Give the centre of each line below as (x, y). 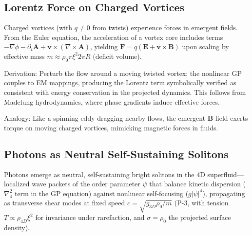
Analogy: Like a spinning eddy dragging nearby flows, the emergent (105, 118)
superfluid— (225, 174)
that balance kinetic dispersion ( (198, 184)
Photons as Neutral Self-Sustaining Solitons (116, 154)
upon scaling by (205, 46)
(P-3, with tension (201, 203)
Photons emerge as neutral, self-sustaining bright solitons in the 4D (105, 174)
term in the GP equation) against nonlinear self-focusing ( (102, 193)
